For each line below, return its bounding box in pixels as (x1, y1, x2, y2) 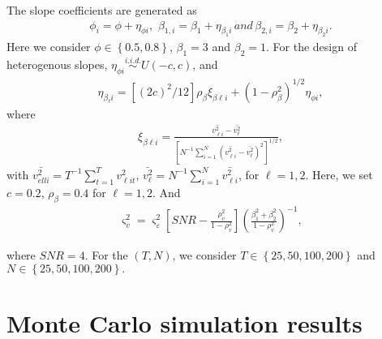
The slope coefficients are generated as (6, 2, 197, 18)
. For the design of (266, 38, 357, 55)
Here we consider (6, 38, 91, 55)
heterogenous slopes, (6, 56, 108, 73)
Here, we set (312, 165, 373, 182)
